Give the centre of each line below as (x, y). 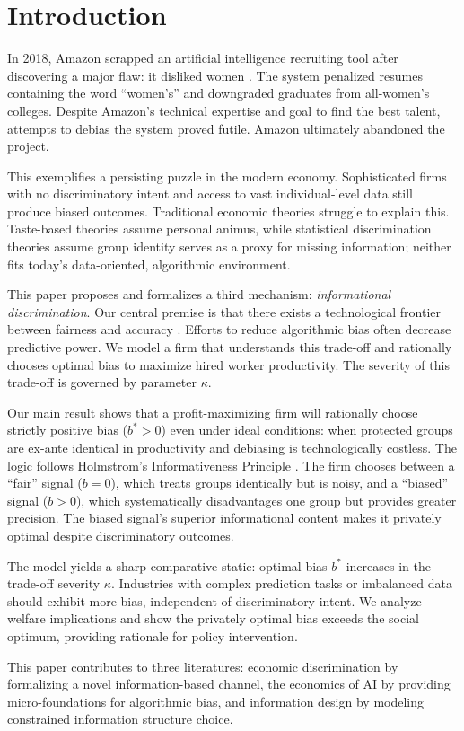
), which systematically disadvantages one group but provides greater (266, 500)
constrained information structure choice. (120, 719)
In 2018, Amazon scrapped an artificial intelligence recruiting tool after (203, 58)
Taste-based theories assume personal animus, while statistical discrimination (219, 229)
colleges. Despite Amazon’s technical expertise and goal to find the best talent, (224, 110)
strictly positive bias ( (68, 430)
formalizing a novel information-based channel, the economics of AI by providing (229, 684)
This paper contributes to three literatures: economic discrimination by (203, 666)
